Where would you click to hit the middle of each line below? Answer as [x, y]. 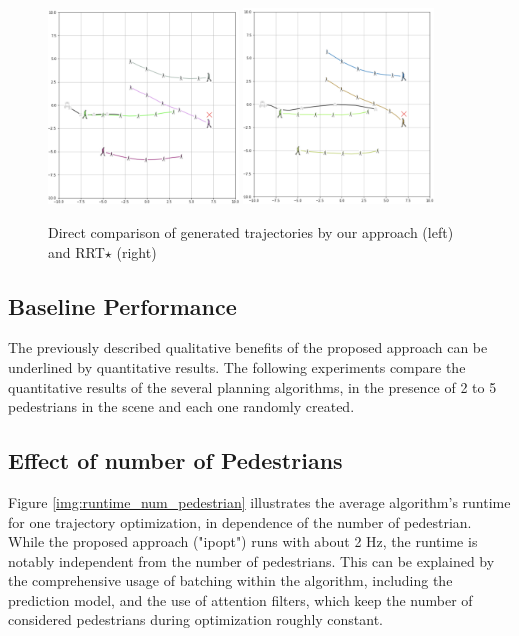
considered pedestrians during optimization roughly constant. [196, 619]
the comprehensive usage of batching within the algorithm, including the [230, 580]
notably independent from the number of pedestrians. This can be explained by [251, 560]
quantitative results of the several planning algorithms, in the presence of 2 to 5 [252, 386]
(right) [136, 251]
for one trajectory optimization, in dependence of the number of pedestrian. [240, 521]
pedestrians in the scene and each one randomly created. [181, 406]
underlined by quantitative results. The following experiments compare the [237, 366]
